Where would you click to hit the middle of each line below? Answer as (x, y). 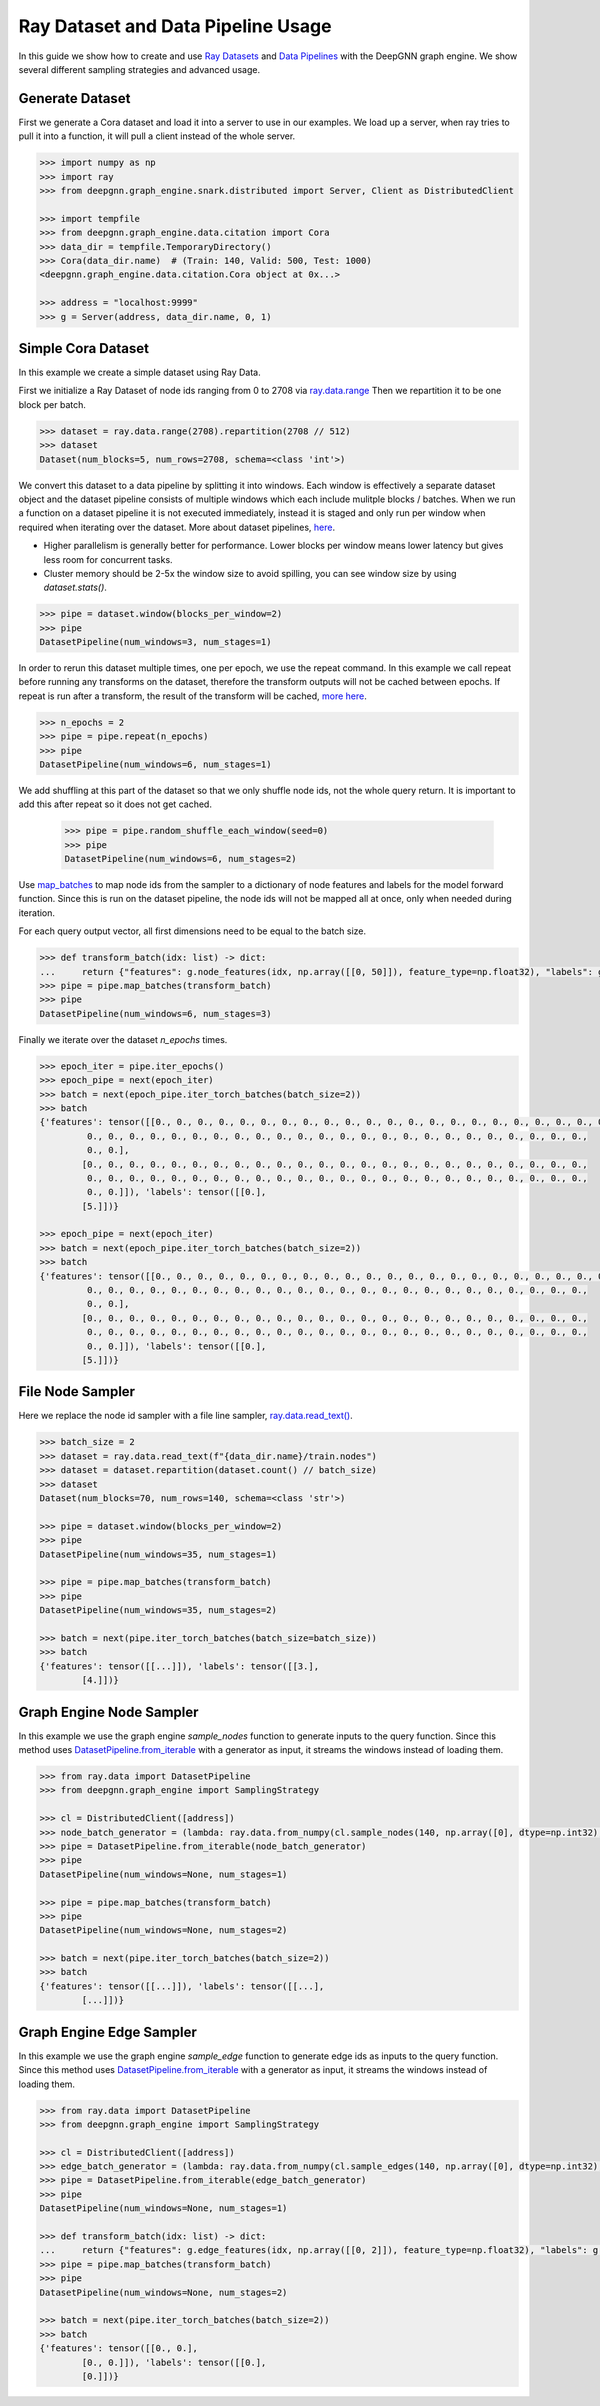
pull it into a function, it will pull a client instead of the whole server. (157, 136)
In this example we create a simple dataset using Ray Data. (139, 372)
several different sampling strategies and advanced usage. (139, 69)
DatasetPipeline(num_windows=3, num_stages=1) (155, 642)
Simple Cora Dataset (84, 348)
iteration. (36, 912)
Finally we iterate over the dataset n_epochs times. (123, 1039)
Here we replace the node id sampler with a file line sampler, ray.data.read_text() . (186, 1416)
